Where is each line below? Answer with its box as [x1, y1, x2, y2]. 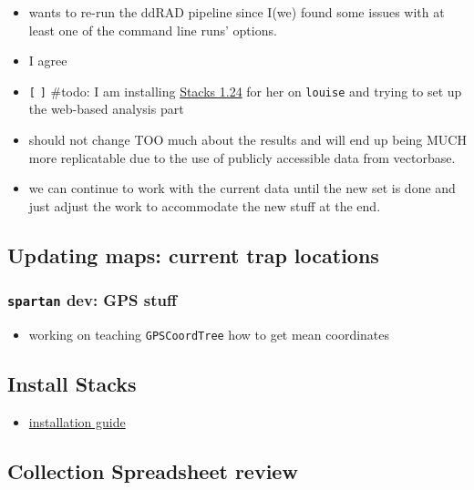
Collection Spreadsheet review [7, 456, 298, 485]
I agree [28, 51, 67, 70]
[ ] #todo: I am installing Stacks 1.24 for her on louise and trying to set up [28, 81, 462, 100]
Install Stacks [7, 370, 137, 398]
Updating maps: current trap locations [7, 240, 379, 269]
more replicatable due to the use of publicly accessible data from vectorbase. [28, 148, 456, 167]
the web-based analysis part [28, 99, 184, 118]
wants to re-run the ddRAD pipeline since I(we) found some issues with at [28, 3, 445, 21]
